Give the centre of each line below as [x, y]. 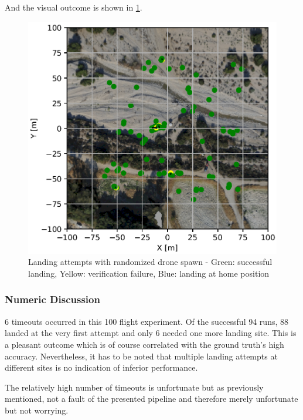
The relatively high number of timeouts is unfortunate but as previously [134, 387]
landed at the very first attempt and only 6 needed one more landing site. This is [151, 333]
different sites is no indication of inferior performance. [101, 367]
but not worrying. [37, 410]
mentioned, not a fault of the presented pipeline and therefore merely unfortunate [151, 399]
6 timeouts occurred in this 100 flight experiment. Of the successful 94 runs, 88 [147, 321]
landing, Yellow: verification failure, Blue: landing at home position [149, 273]
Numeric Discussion [52, 299]
